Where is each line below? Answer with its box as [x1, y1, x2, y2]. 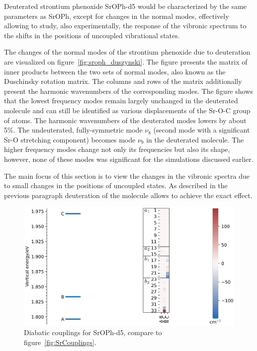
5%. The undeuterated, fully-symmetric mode [4, 125, 143, 135]
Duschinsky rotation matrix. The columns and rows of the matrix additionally [4, 76, 242, 86]
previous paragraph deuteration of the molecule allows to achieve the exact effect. [4, 190, 253, 200]
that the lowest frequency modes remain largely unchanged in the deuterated [4, 95, 238, 106]
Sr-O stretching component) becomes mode [4, 134, 136, 144]
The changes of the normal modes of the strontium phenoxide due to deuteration [4, 47, 251, 57]
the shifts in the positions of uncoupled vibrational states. [4, 30, 180, 40]
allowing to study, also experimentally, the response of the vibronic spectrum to [4, 20, 247, 31]
